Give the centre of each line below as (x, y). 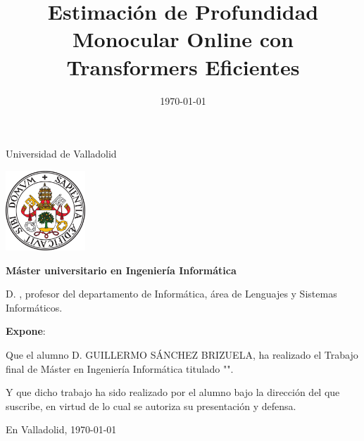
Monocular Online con (183, 39)
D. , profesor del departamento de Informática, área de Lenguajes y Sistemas (171, 294)
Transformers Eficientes (183, 66)
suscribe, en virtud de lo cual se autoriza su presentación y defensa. (151, 405)
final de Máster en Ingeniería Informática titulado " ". (120, 368)
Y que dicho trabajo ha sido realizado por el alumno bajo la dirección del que (173, 392)
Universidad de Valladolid (61, 154)
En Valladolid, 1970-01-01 (61, 429)
